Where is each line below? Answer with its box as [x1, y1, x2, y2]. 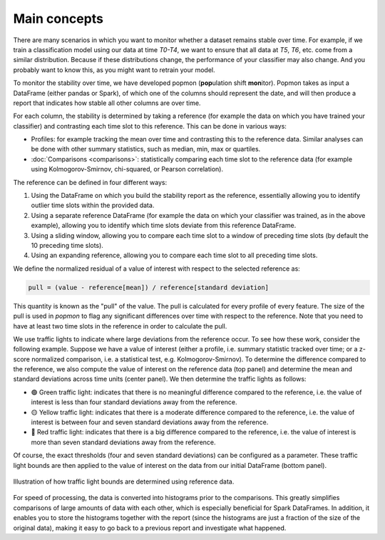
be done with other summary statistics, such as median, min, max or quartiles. [31, 145, 261, 154]
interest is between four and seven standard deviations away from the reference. [31, 418, 269, 426]
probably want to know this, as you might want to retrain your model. [13, 65, 215, 74]
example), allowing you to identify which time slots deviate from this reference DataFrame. [31, 221, 297, 230]
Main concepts [13, 11, 103, 26]
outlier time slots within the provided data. [31, 201, 155, 210]
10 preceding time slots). [31, 241, 103, 249]
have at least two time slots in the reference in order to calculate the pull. [13, 321, 227, 330]
